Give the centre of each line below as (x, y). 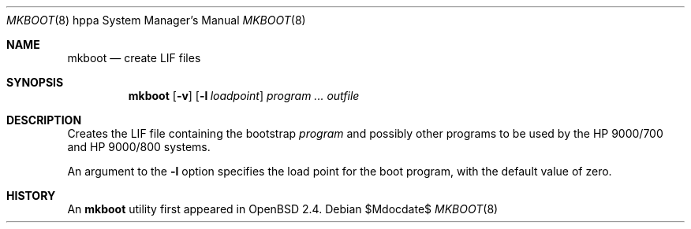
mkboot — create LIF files (134, 58)
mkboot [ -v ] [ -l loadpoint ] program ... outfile (244, 96)
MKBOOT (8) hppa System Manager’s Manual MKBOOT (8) (156, 20)
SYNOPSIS (35, 82)
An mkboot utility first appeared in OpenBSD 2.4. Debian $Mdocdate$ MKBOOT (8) (283, 209)
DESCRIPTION (44, 120)
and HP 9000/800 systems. (139, 147)
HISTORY (31, 196)
